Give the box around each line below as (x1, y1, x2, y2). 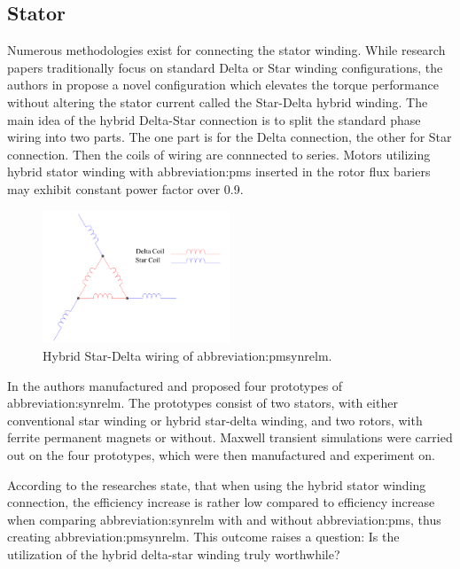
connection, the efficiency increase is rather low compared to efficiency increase (7, 493, 435, 511)
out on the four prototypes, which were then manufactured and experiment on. (7, 445, 435, 464)
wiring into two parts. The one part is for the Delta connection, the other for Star (7, 128, 452, 146)
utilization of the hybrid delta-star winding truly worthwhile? (7, 544, 340, 563)
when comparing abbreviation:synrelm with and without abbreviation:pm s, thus (7, 510, 441, 528)
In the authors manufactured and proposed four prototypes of (7, 376, 343, 394)
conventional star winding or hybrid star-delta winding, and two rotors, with (7, 410, 423, 429)
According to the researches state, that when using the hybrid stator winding (7, 475, 426, 494)
